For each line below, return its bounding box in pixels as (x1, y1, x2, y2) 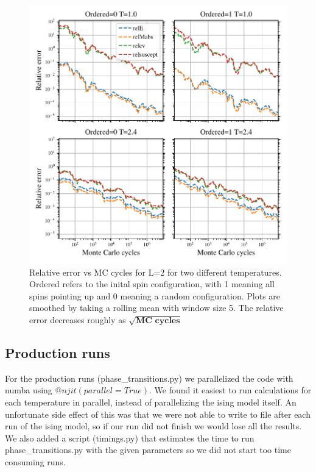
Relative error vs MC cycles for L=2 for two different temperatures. (29, 265, 282, 278)
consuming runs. (5, 455, 66, 468)
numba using (5, 384, 52, 396)
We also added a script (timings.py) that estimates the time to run (5, 431, 255, 444)
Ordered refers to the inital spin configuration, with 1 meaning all (29, 277, 275, 290)
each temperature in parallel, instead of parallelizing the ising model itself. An (5, 395, 297, 408)
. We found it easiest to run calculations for (149, 384, 312, 396)
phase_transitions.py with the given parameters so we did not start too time (5, 443, 291, 456)
